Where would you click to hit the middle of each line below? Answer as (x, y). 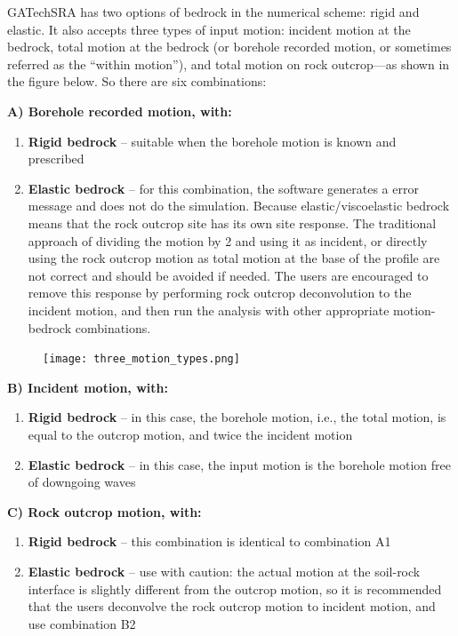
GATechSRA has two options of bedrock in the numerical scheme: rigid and (213, 12)
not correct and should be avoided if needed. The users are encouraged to (228, 275)
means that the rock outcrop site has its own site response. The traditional (232, 223)
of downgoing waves (82, 482)
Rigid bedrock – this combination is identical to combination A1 (209, 541)
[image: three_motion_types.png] (141, 359)
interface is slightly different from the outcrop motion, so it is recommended (235, 588)
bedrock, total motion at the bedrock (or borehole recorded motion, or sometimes (229, 47)
